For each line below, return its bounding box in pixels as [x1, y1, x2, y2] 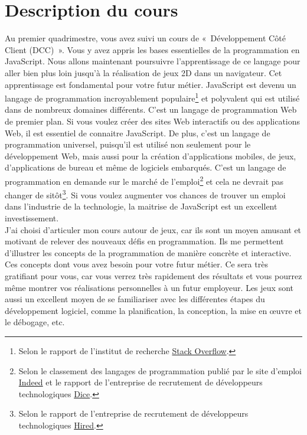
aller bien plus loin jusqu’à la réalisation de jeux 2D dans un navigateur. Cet [5, 66, 282, 79]
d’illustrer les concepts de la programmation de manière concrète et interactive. [5, 246, 292, 259]
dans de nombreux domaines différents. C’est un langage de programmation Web [5, 103, 297, 116]
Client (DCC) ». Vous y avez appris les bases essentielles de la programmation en [5, 43, 300, 55]
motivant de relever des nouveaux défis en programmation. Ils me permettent [5, 235, 284, 247]
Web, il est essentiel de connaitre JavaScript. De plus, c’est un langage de [5, 126, 270, 139]
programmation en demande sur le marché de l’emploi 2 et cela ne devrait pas [5, 173, 284, 187]
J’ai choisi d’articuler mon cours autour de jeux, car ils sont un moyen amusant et [5, 223, 302, 236]
